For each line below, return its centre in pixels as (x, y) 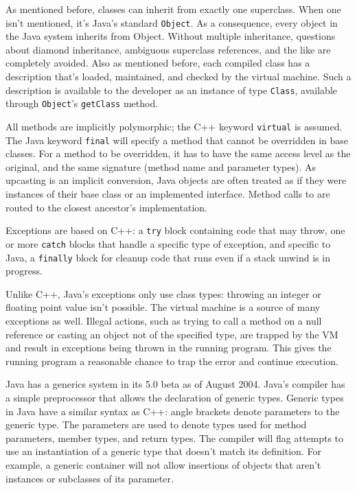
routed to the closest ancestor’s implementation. (106, 207)
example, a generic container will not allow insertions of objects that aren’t (163, 464)
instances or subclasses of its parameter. (90, 478)
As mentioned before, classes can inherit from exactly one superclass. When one (173, 9)
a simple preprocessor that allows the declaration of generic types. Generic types (175, 397)
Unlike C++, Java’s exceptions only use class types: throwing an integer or (163, 293)
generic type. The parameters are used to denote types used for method (156, 424)
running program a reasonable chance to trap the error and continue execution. (172, 361)
